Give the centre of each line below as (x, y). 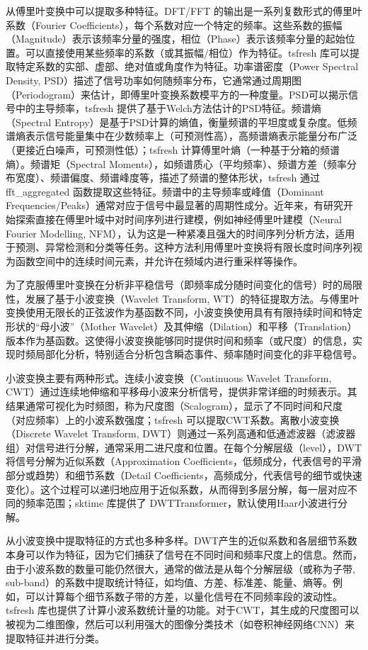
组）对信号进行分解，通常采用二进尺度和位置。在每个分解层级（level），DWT (184, 447)
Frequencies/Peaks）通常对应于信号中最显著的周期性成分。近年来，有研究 (174, 205)
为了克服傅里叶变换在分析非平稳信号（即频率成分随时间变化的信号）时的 (174, 285)
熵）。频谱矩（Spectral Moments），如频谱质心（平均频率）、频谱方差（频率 (176, 163)
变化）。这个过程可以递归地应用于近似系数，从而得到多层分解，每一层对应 (177, 489)
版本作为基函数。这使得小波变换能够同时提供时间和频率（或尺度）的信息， (179, 340)
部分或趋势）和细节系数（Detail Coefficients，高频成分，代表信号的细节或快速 (184, 475)
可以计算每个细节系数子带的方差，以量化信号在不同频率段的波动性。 (184, 596)
